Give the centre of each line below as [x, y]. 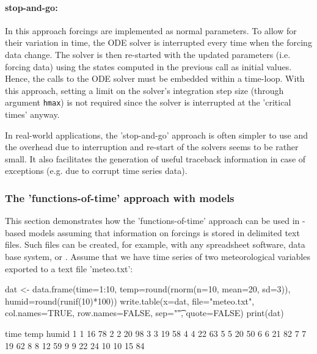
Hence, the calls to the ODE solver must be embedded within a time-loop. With [155, 78]
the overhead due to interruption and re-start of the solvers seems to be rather [152, 147]
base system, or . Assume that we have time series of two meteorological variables [158, 256]
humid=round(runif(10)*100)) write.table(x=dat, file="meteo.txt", [130, 301]
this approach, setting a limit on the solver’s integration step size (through [144, 90]
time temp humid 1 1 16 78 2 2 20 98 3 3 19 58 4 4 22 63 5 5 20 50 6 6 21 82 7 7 [156, 333]
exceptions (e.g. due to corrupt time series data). [96, 171]
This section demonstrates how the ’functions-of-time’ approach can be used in [152, 221]
